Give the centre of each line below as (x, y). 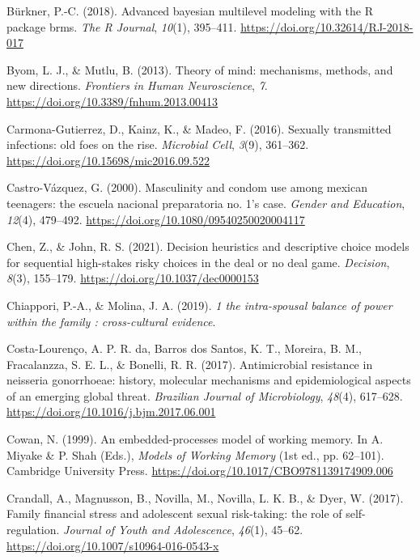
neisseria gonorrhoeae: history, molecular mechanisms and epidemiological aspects (209, 380)
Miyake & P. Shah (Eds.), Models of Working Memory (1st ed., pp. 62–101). (195, 454)
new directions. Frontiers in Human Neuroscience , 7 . (137, 85)
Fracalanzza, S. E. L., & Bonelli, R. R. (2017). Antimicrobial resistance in (190, 364)
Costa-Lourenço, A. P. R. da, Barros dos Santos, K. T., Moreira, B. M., (184, 348)
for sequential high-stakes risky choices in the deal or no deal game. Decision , (198, 262)
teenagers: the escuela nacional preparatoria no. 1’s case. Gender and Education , (206, 203)
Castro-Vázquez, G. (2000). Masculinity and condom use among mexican (187, 187)
